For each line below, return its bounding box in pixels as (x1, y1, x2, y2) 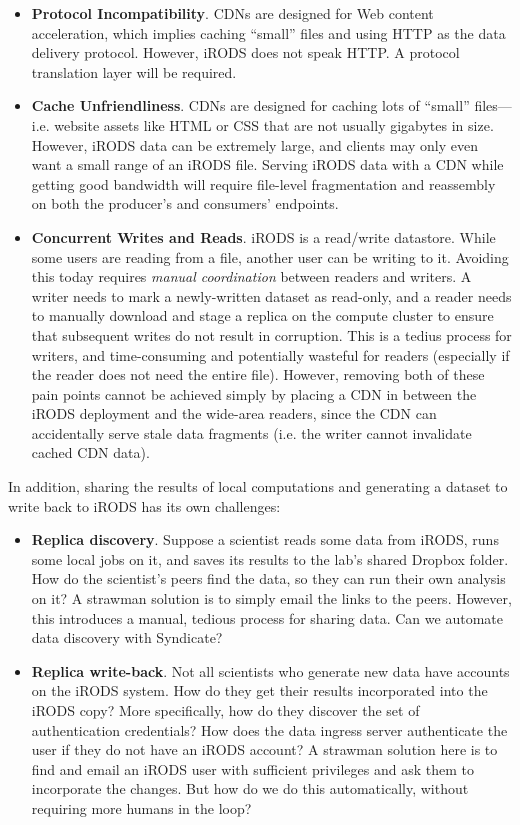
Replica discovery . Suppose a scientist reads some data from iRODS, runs (31, 529, 499, 550)
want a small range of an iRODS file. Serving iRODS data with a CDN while (31, 154, 504, 175)
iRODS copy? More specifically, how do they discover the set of (31, 700, 420, 720)
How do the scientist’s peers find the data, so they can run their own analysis (31, 568, 506, 589)
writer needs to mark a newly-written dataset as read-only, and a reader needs (31, 285, 512, 306)
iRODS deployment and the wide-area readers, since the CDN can (31, 403, 437, 424)
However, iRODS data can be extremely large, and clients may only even (31, 134, 479, 155)
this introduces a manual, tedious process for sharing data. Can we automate (31, 607, 503, 628)
